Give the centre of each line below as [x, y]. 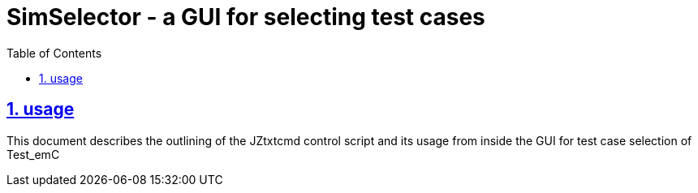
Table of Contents [54, 53]
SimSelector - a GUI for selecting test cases [246, 17]
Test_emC [33, 154]
